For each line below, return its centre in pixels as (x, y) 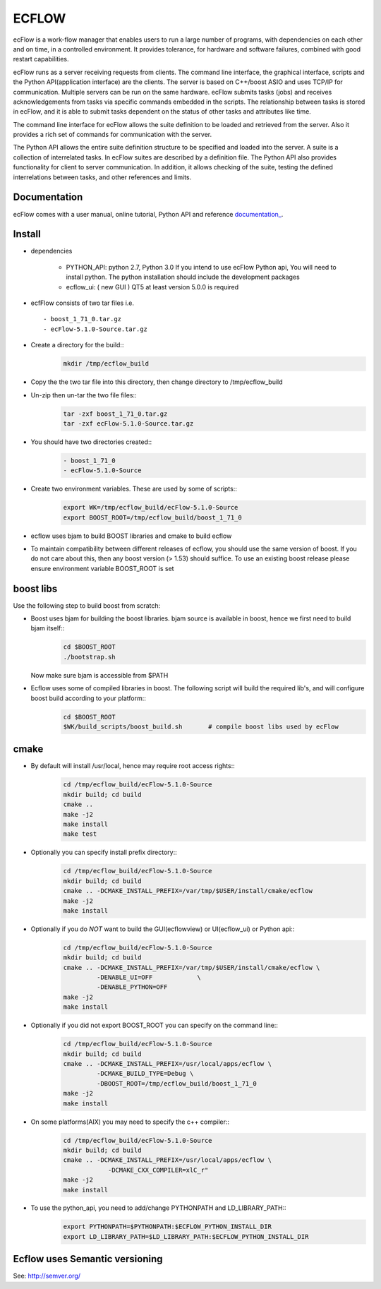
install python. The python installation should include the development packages (183, 277)
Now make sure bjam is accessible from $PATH (99, 675)
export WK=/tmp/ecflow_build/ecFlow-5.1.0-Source (151, 508)
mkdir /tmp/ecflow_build (106, 364)
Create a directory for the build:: (77, 345)
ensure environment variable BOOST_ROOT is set (102, 568)
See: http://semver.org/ (47, 1276)
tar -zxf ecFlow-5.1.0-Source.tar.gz (128, 423)
